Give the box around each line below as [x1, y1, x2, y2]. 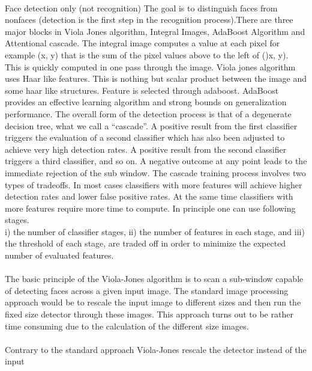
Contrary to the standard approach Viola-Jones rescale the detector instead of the [5, 343, 307, 355]
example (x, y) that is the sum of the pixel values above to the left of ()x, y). [5, 48, 289, 61]
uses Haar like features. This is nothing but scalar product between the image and [5, 72, 307, 85]
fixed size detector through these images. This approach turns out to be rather [5, 308, 293, 320]
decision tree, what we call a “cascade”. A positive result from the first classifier [5, 119, 298, 132]
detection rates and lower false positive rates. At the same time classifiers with [5, 190, 293, 203]
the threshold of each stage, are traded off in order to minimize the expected [5, 237, 286, 250]
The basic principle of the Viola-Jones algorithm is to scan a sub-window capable [5, 272, 304, 285]
